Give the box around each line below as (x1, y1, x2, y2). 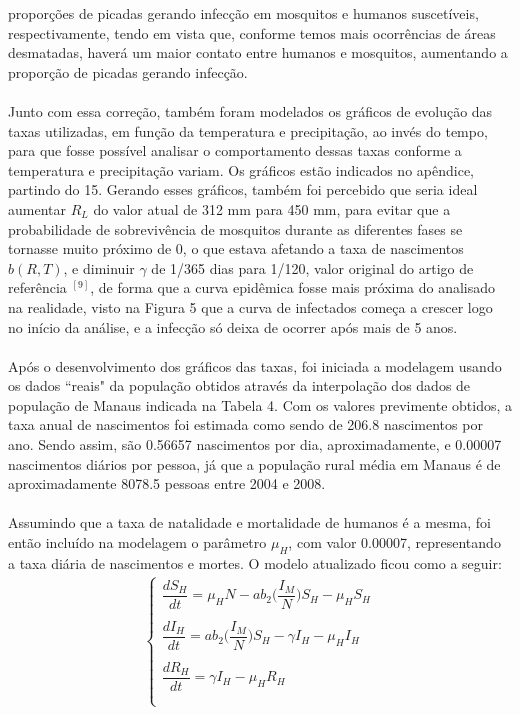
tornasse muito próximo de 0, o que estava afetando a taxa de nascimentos (8, 238, 464, 259)
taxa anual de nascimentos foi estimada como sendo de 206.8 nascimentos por (8, 414, 483, 435)
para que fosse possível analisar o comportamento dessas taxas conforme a (8, 140, 462, 161)
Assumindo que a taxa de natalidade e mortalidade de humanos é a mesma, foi (8, 512, 491, 533)
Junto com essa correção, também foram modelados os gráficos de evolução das (8, 100, 493, 121)
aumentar (8, 198, 66, 219)
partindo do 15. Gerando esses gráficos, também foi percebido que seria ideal (8, 179, 478, 200)
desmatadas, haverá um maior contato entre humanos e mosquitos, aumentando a (8, 42, 508, 63)
